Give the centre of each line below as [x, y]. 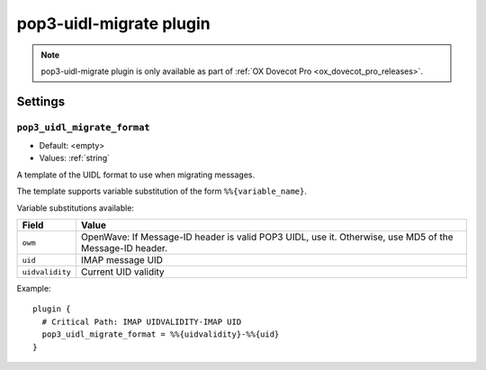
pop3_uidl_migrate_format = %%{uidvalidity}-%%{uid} [161, 334]
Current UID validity [123, 272]
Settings [41, 101]
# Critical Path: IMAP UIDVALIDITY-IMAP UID [142, 321]
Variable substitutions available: [76, 208]
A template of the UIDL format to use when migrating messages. [136, 175]
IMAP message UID [122, 260]
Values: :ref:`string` [75, 158]
